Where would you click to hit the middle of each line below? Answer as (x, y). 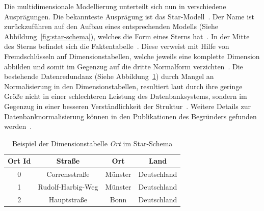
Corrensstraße (68, 174)
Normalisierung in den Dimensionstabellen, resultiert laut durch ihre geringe (123, 86)
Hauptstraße (68, 199)
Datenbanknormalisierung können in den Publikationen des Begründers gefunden (130, 116)
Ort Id (19, 161)
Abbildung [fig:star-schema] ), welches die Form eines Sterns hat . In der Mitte (127, 36)
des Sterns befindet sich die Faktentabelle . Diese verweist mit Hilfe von (117, 46)
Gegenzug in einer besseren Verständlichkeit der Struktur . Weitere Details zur (127, 106)
